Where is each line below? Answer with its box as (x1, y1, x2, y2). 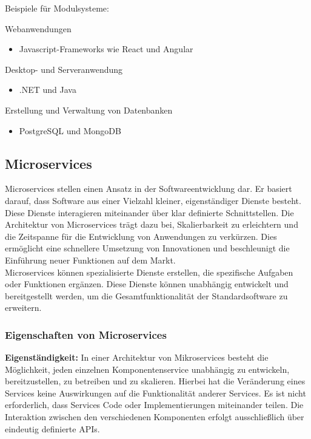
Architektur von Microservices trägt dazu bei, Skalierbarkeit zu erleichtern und (5, 218, 298, 231)
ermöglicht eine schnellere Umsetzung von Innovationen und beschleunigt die (5, 242, 290, 254)
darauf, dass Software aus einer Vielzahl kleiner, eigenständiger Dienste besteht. (5, 194, 301, 206)
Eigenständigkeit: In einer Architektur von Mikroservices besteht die (5, 351, 269, 364)
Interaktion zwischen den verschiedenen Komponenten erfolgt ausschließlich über (5, 410, 304, 423)
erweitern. (5, 301, 42, 314)
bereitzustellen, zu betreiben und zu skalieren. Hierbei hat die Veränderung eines (5, 375, 306, 387)
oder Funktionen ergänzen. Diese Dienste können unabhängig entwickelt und (5, 277, 289, 290)
